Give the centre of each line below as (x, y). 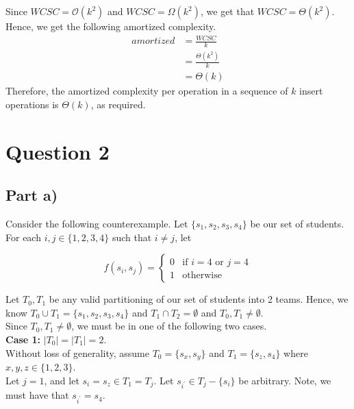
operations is (32, 104)
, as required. (118, 104)
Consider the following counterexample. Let (97, 223)
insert (311, 91)
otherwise (202, 276)
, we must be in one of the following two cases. (169, 326)
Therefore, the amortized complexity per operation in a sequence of (147, 91)
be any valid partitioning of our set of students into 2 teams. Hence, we (199, 299)
